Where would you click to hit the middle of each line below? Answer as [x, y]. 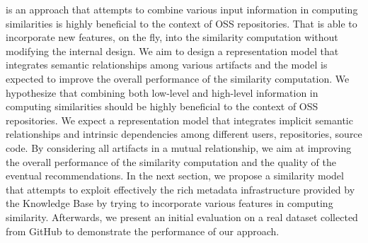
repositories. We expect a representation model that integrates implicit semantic [179, 120]
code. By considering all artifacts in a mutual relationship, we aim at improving [179, 147]
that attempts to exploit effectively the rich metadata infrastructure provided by [180, 189]
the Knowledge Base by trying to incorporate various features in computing [169, 203]
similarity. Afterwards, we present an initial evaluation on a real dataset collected [182, 217]
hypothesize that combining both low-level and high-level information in [162, 92]
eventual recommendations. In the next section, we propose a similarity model [175, 176]
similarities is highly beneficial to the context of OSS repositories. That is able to [182, 23]
